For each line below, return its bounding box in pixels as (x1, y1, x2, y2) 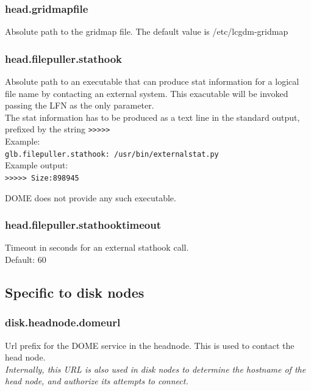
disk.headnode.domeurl (5, 315, 121, 330)
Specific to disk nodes (5, 282, 145, 301)
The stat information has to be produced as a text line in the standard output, (5, 110, 300, 123)
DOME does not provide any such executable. (5, 191, 176, 204)
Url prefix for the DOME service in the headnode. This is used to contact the (5, 339, 295, 351)
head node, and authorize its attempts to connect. (5, 375, 188, 387)
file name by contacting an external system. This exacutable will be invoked (5, 87, 288, 99)
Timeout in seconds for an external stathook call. (5, 241, 189, 254)
